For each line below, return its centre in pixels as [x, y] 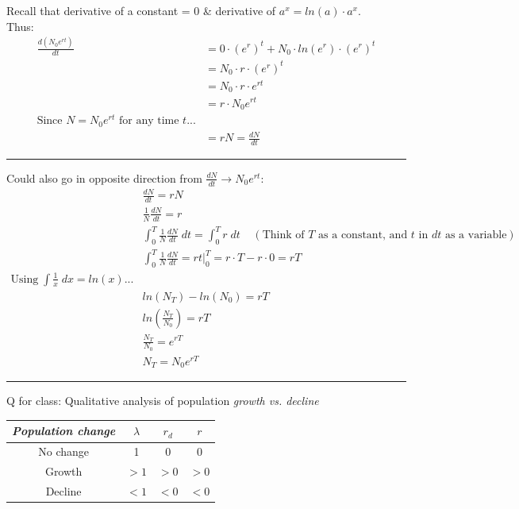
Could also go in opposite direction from [104, 177]
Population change [64, 431]
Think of [283, 235]
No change [63, 451]
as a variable [476, 235]
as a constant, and [363, 235]
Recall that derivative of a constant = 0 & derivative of [141, 10]
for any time [149, 121]
